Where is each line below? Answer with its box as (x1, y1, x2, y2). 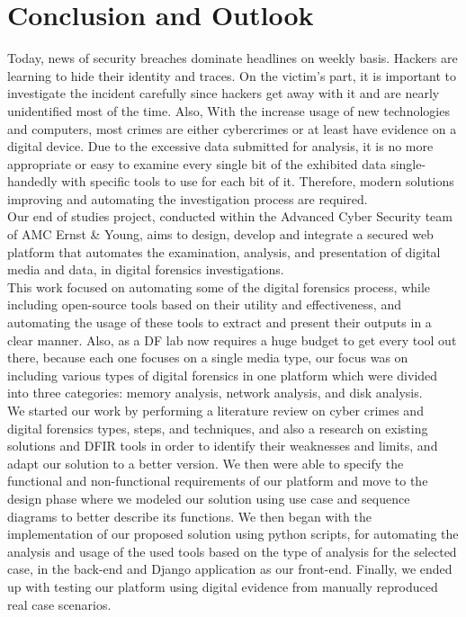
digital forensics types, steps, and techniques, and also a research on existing (7, 418, 428, 437)
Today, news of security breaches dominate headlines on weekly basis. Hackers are (7, 49, 458, 67)
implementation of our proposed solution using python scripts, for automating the (7, 524, 459, 543)
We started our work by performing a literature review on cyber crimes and (7, 401, 424, 419)
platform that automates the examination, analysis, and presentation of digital (7, 242, 441, 261)
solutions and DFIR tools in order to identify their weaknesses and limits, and (7, 436, 438, 455)
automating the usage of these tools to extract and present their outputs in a (7, 313, 432, 332)
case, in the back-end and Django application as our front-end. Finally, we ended (7, 559, 453, 578)
